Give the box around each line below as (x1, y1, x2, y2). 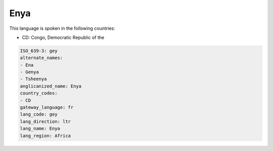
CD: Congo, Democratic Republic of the (22, 34, 105, 40)
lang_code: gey (20, 112, 58, 117)
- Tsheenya (20, 76, 47, 82)
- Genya (20, 69, 39, 75)
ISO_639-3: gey (20, 48, 58, 54)
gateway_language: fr (20, 105, 74, 111)
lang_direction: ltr (20, 119, 71, 124)
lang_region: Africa (20, 133, 71, 138)
